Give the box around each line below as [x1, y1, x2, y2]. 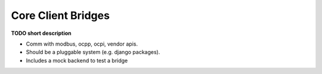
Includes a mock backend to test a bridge [26, 57, 128, 64]
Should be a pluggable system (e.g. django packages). [26, 49, 160, 56]
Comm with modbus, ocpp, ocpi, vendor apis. [26, 40, 138, 47]
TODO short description [11, 30, 72, 37]
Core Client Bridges [11, 9, 110, 22]
